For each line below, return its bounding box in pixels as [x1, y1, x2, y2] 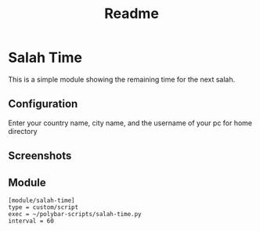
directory [8, 126, 38, 135]
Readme [104, 5, 159, 23]
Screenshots [8, 150, 72, 163]
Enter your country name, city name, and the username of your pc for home [8, 118, 253, 128]
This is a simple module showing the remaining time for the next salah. [8, 74, 236, 84]
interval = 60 [8, 217, 55, 225]
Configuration [8, 97, 78, 110]
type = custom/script [8, 203, 79, 211]
